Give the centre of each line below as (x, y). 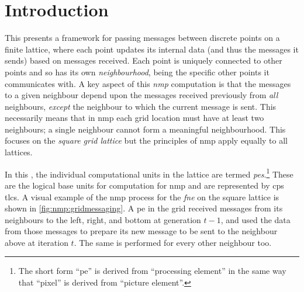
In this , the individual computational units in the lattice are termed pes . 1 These (149, 173)
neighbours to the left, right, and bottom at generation (103, 219)
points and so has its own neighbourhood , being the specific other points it (137, 72)
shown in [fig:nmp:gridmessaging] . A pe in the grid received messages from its (144, 208)
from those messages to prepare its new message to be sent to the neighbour (141, 231)
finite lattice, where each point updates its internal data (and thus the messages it (152, 49)
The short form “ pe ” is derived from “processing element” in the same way (152, 271)
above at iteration (37, 242)
